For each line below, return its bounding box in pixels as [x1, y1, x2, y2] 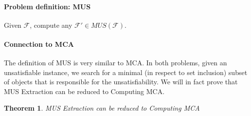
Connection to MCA [4, 39, 74, 49]
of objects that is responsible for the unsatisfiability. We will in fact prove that [4, 77, 238, 87]
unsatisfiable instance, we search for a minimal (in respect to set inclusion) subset [4, 67, 248, 77]
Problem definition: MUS [4, 1, 91, 11]
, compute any [30, 19, 72, 30]
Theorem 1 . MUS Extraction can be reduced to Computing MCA [4, 102, 200, 113]
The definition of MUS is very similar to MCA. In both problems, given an [4, 58, 227, 68]
